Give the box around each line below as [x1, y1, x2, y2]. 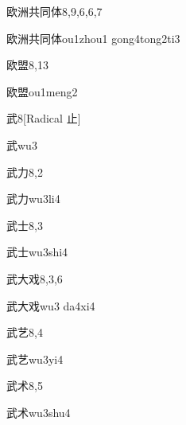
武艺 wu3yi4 [6, 350, 64, 367]
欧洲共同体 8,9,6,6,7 [6, 3, 103, 19]
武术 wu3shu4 [6, 404, 71, 420]
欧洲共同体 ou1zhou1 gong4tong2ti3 [6, 29, 180, 46]
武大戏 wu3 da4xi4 [6, 297, 95, 314]
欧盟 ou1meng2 [6, 83, 78, 99]
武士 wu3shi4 [6, 244, 68, 260]
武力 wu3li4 [6, 190, 60, 207]
